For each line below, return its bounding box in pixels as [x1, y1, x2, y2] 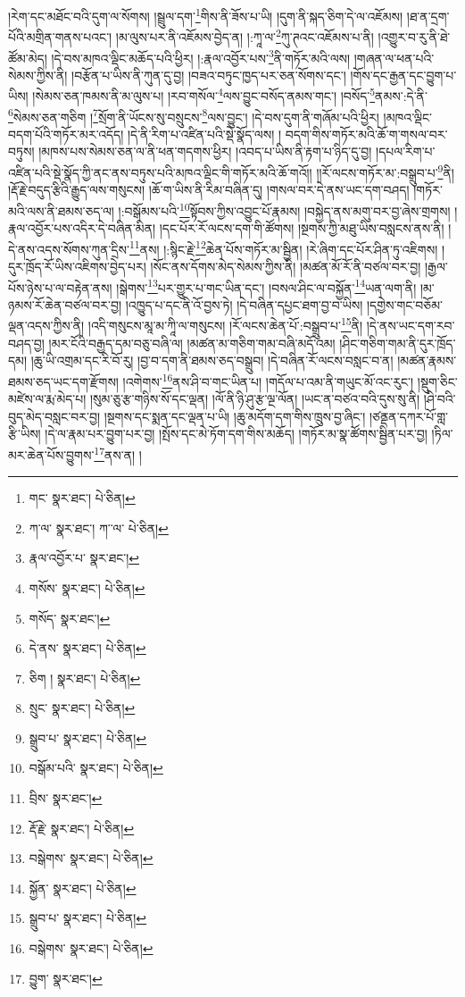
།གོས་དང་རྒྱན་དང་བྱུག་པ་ [350, 65, 457, 84]
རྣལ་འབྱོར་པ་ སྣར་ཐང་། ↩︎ [29, 549, 139, 567]
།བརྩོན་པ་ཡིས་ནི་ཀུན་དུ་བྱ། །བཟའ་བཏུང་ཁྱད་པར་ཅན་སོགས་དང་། [71, 65, 346, 84]
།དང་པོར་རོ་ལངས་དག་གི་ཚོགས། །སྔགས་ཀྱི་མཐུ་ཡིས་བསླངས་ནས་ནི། [159, 219, 444, 238]
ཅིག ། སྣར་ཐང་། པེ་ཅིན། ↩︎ [29, 668, 141, 687]
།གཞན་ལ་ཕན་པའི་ [353, 48, 435, 67]
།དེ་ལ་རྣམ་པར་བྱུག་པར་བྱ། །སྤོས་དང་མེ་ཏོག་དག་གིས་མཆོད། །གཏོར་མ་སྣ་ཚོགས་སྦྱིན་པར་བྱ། [45, 424, 428, 443]
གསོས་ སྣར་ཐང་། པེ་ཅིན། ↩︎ [29, 578, 145, 597]
